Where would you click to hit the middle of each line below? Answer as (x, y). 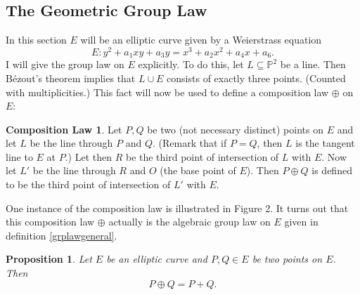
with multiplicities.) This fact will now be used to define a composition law (167, 92)
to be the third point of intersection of (88, 184)
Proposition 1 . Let (49, 259)
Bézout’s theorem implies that (71, 78)
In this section (36, 40)
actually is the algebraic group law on (189, 222)
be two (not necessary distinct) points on (235, 129)
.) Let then (88, 156)
